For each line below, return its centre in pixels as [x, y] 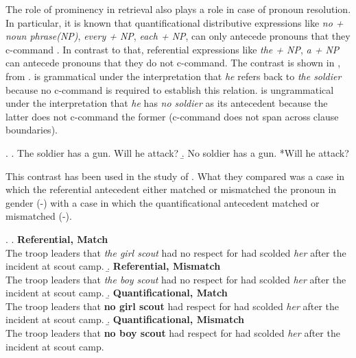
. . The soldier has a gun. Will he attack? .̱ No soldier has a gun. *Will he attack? [177, 152]
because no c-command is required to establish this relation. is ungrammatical [170, 89]
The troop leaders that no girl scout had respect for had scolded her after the [173, 306]
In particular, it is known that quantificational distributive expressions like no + [175, 22]
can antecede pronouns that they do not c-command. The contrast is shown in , [173, 63]
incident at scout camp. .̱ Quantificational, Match [117, 293]
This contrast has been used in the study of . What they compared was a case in [175, 176]
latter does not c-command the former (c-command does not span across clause [172, 116]
